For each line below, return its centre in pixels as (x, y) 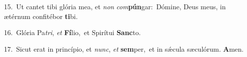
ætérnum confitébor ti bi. (41, 16)
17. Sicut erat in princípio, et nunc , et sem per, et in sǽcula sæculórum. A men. (124, 48)
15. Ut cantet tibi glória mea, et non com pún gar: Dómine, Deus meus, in (115, 6)
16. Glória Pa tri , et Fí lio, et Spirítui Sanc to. (72, 32)
